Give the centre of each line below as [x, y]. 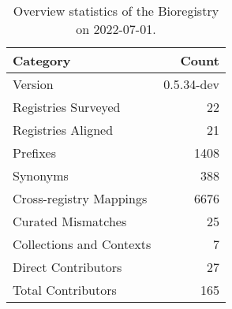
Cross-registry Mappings [80, 198]
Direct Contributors [67, 267]
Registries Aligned [63, 130]
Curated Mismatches [70, 221]
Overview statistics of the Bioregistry [116, 11]
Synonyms [41, 175]
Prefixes [35, 153]
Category [42, 60]
